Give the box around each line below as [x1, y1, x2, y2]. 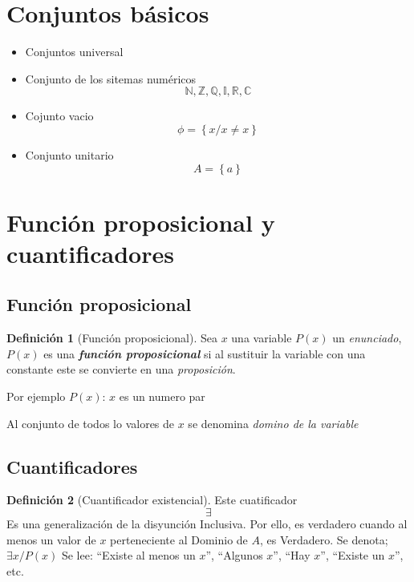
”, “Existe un [320, 547, 385, 564]
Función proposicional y [6, 205, 275, 238]
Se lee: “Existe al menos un [61, 547, 196, 564]
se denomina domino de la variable [188, 414, 359, 431]
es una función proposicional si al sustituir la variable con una [43, 345, 366, 362]
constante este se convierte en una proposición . [6, 361, 236, 378]
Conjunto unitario [25, 146, 114, 163]
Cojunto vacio [25, 107, 94, 124]
